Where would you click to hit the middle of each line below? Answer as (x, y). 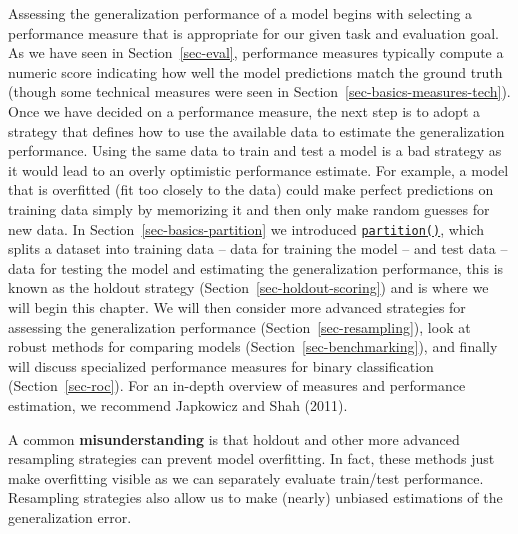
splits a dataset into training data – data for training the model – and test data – (258, 248)
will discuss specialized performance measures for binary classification (221, 365)
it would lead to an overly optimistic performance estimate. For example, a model (258, 169)
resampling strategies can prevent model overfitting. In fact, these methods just (251, 458)
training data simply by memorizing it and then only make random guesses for (249, 208)
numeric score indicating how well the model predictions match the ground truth (255, 71)
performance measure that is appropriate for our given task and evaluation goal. (253, 32)
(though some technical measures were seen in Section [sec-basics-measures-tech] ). (259, 91)
